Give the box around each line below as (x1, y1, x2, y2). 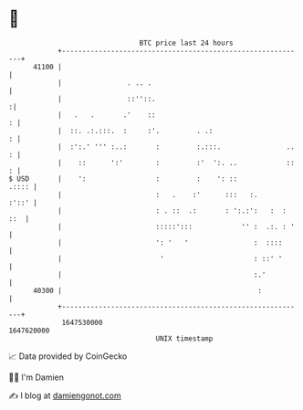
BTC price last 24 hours (139, 38, 234, 47)
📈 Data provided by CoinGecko (8, 351, 128, 362)
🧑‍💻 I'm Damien (8, 372, 65, 383)
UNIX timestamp (155, 333, 214, 343)
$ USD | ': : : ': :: (8, 173, 238, 184)
